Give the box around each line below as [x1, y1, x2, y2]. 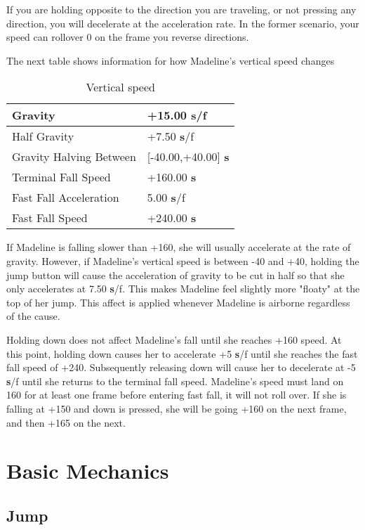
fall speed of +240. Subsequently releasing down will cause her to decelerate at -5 [6, 360, 356, 375]
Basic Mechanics [6, 456, 169, 485]
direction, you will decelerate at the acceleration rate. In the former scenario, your [6, 15, 359, 30]
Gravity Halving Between [12, 148, 136, 165]
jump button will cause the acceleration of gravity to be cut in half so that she [6, 267, 345, 282]
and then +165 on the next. [6, 415, 126, 429]
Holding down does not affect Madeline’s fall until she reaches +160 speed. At [6, 332, 342, 347]
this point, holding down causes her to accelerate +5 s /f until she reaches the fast [6, 346, 358, 361]
